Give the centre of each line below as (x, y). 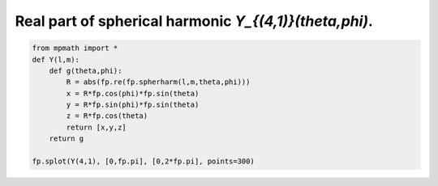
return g (67, 139)
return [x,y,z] (97, 127)
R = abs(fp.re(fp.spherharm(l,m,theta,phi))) (158, 82)
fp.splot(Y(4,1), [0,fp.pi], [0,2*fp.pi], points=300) (143, 161)
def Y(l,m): (56, 59)
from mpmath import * (75, 48)
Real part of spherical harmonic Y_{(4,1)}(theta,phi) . (194, 21)
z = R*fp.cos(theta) (107, 116)
